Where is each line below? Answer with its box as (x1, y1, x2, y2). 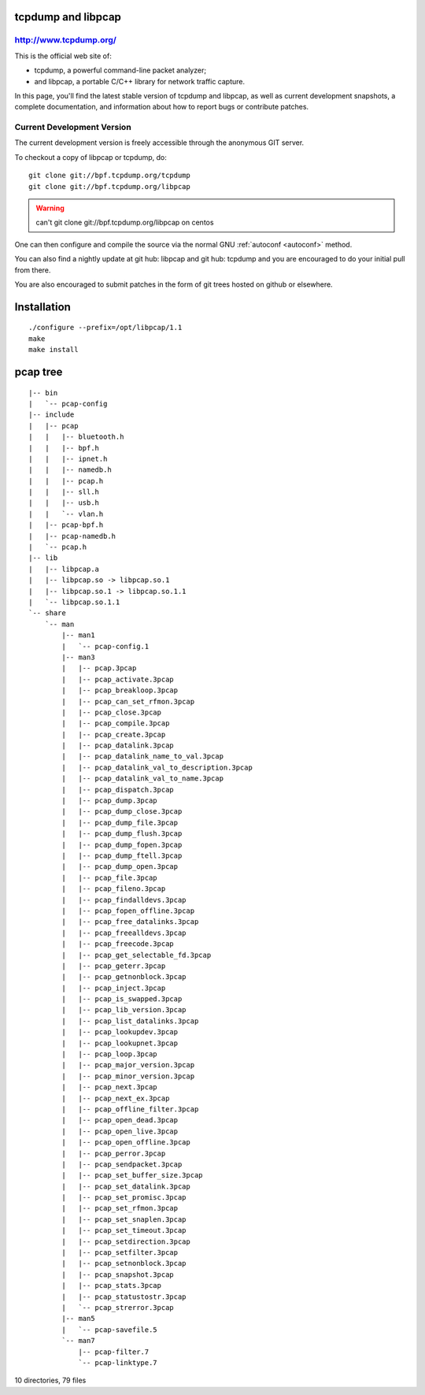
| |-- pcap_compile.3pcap (61, 719, 170, 728)
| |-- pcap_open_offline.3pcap (61, 1138, 190, 1147)
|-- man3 (61, 652, 95, 662)
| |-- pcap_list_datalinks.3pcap (61, 1016, 199, 1026)
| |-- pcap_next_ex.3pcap (61, 1093, 170, 1103)
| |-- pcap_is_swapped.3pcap (61, 995, 183, 1004)
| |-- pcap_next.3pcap (61, 1083, 157, 1092)
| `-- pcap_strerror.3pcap (61, 1304, 175, 1312)
